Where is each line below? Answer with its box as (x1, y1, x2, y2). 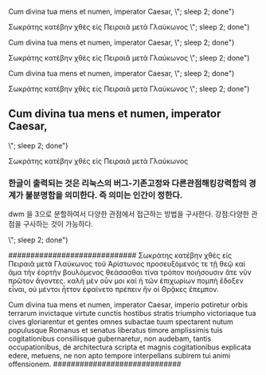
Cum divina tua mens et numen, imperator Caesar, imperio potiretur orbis (8, 300, 248, 310)
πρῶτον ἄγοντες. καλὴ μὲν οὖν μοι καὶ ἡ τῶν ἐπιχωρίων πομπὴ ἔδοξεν (8, 276, 244, 286)
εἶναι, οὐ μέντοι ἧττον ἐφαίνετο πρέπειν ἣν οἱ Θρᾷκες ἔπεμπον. (8, 285, 219, 294)
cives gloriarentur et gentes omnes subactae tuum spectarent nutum (8, 317, 233, 326)
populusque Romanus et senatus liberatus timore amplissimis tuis (8, 326, 223, 335)
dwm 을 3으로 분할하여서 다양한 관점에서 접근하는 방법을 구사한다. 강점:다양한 (8, 209, 249, 219)
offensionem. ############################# (8, 359, 182, 369)
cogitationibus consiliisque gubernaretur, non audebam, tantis (8, 334, 212, 344)
